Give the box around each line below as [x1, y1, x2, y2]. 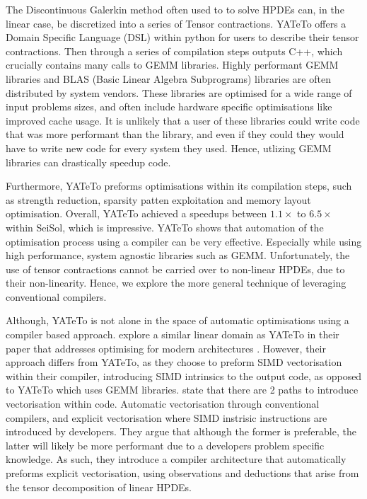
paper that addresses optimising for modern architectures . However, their [6, 340, 326, 355]
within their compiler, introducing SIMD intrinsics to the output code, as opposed [6, 368, 362, 383]
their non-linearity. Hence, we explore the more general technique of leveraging [6, 275, 346, 290]
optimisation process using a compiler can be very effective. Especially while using [6, 234, 362, 248]
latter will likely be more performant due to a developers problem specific [6, 437, 325, 452]
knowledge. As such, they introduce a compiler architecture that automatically [6, 452, 346, 466]
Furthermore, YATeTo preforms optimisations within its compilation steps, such [6, 178, 352, 193]
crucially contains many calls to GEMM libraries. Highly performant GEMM [6, 57, 339, 72]
